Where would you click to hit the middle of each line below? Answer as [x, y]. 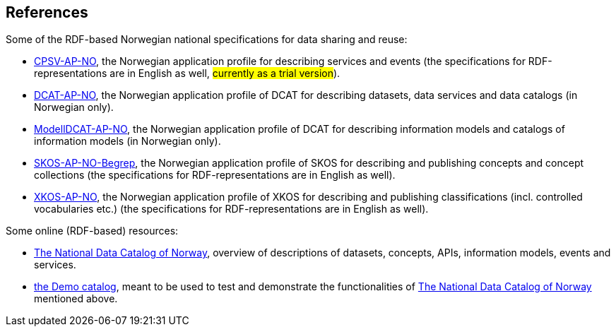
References [47, 12]
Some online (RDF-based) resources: [92, 231]
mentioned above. [76, 299]
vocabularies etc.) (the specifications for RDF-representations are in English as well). [231, 209]
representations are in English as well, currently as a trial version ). [187, 73]
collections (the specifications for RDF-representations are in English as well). [215, 175]
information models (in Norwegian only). [128, 141]
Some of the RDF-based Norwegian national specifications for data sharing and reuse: [207, 40]
